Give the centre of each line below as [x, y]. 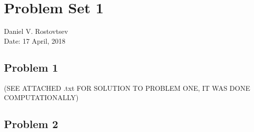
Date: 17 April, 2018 [35, 40]
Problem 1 [31, 67]
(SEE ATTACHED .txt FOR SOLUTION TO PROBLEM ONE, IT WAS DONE [127, 88]
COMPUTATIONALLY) [41, 97]
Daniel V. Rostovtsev [36, 31]
